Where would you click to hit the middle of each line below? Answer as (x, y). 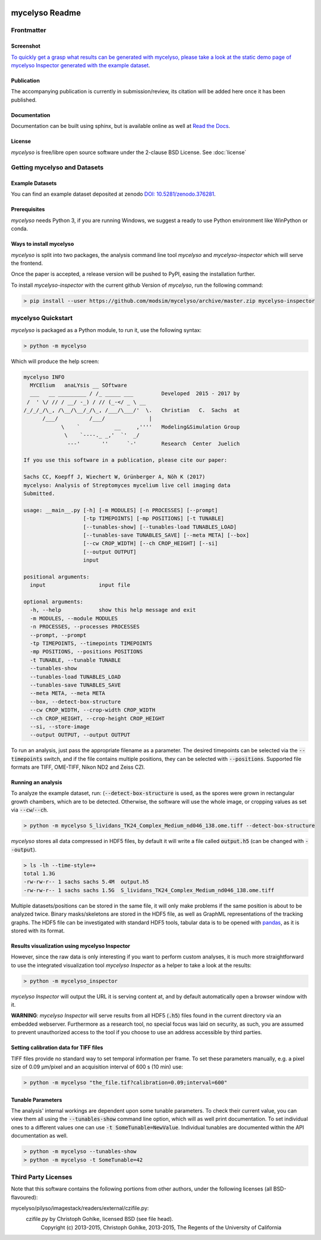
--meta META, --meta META (67, 693)
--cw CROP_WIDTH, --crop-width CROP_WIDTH (93, 710)
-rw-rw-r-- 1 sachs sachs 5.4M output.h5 (86, 882)
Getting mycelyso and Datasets (57, 168)
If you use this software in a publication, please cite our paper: (125, 460)
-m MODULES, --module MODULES (74, 618)
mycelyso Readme (46, 13)
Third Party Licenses (42, 1177)
